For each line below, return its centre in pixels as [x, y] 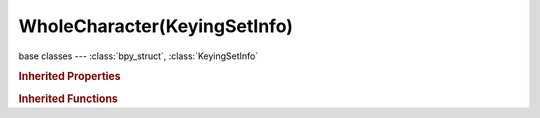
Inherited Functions [68, 98]
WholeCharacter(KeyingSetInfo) [156, 26]
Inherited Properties [70, 77]
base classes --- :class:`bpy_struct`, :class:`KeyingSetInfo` [138, 56]
